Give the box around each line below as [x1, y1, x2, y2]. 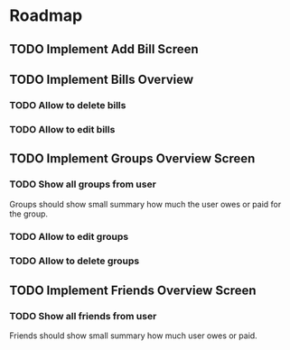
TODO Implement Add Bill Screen [9, 41, 199, 57]
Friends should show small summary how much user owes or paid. [9, 330, 257, 341]
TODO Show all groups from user [9, 178, 156, 190]
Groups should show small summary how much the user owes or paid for [9, 198, 282, 209]
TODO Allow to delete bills [9, 98, 126, 111]
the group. [9, 208, 48, 219]
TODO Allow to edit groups [9, 231, 129, 244]
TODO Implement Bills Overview [9, 71, 194, 87]
